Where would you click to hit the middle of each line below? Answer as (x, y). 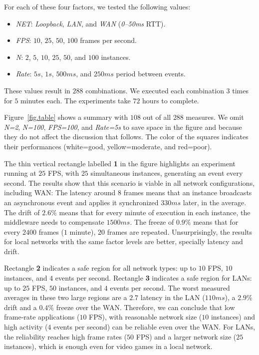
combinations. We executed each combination (155, 90)
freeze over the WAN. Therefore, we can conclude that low (145, 307)
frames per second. (109, 40)
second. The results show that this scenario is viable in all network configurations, (129, 182)
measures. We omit (215, 117)
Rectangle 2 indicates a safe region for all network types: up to (100, 268)
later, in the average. (215, 202)
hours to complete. (171, 100)
